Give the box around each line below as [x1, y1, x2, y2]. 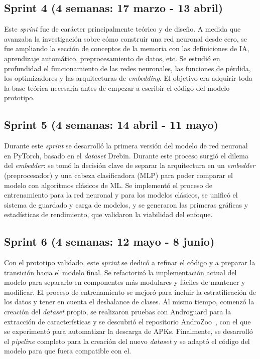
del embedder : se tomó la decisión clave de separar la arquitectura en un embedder [4, 160, 255, 170]
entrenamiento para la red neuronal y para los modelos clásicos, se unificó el [4, 190, 238, 200]
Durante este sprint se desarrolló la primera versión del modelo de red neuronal [4, 140, 248, 151]
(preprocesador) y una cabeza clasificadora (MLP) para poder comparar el [4, 169, 233, 180]
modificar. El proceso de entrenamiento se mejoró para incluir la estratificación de [4, 286, 256, 297]
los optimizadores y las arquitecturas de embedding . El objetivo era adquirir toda [4, 73, 252, 83]
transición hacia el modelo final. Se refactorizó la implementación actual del [4, 267, 237, 277]
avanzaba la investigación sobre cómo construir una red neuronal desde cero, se [4, 33, 247, 44]
